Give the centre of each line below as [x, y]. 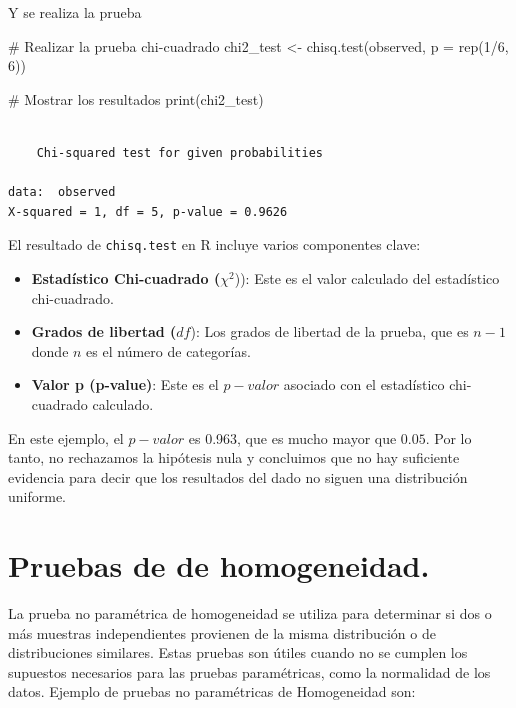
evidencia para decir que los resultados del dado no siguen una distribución [238, 476]
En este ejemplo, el [66, 437]
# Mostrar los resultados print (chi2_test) [136, 98]
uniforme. [37, 496]
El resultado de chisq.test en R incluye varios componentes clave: [214, 244]
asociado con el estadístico [364, 384]
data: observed [62, 192]
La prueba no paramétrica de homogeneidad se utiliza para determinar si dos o [250, 613]
